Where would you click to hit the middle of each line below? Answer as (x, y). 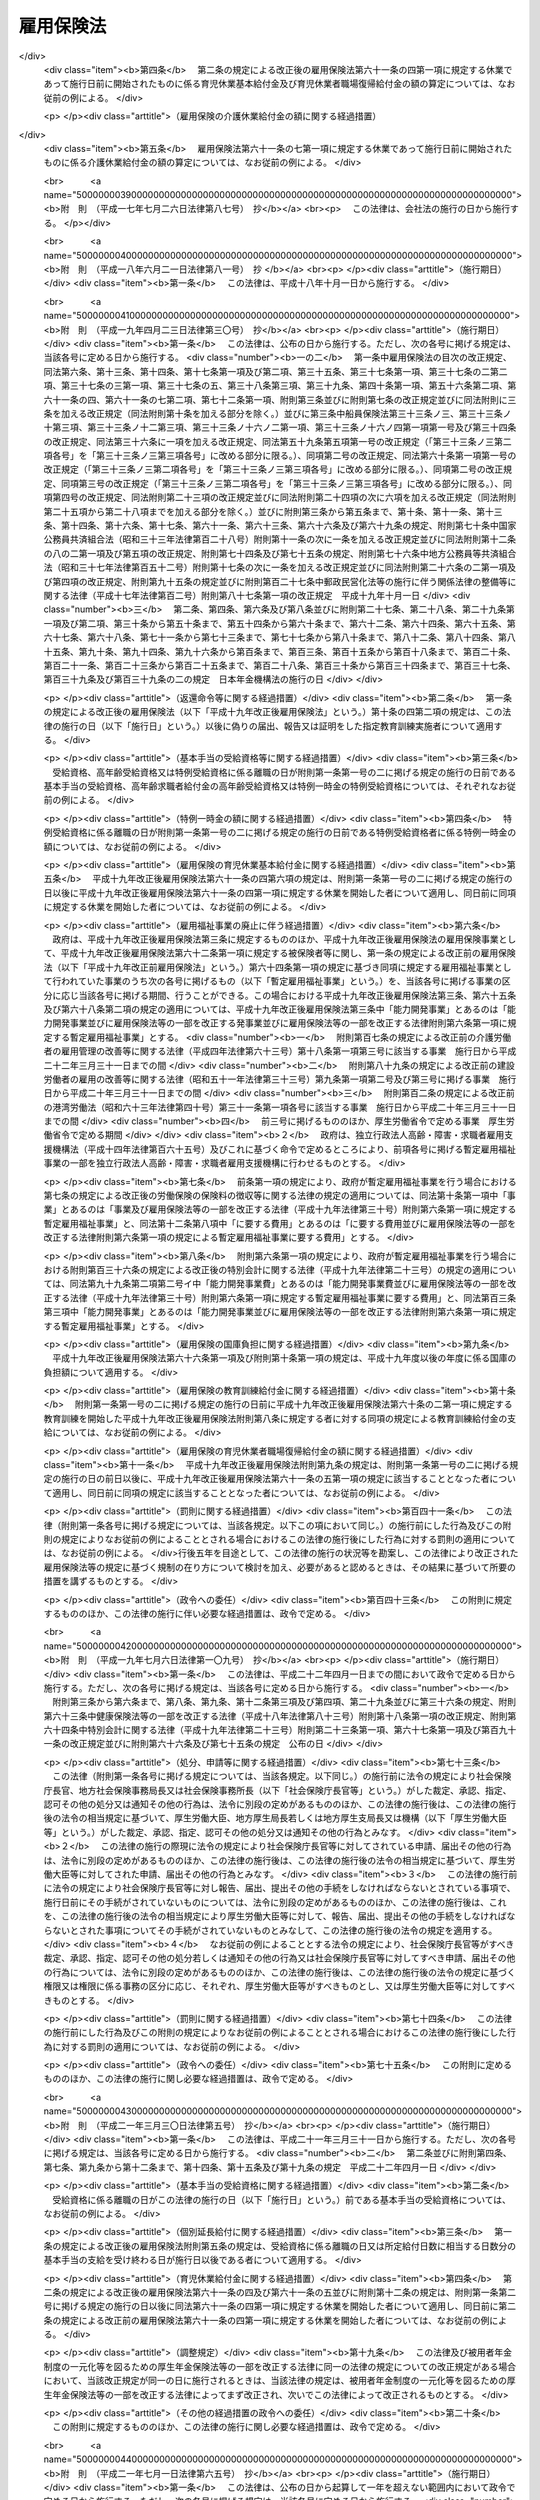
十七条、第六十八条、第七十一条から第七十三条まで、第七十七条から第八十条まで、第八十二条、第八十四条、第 (279, 637)
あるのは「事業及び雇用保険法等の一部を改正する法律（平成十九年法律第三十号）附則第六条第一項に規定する (293, 1209)
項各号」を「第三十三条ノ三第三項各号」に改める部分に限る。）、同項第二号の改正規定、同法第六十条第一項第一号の (280, 456)
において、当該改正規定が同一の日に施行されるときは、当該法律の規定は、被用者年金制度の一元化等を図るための (275, 2381)
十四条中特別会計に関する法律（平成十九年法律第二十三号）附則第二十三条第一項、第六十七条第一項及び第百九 (279, 1730)
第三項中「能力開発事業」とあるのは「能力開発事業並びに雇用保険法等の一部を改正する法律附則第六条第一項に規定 (280, 1312)
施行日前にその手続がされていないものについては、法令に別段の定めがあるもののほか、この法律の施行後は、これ (275, 1902)
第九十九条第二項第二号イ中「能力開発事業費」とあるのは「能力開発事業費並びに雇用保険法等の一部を (297, 1284)
